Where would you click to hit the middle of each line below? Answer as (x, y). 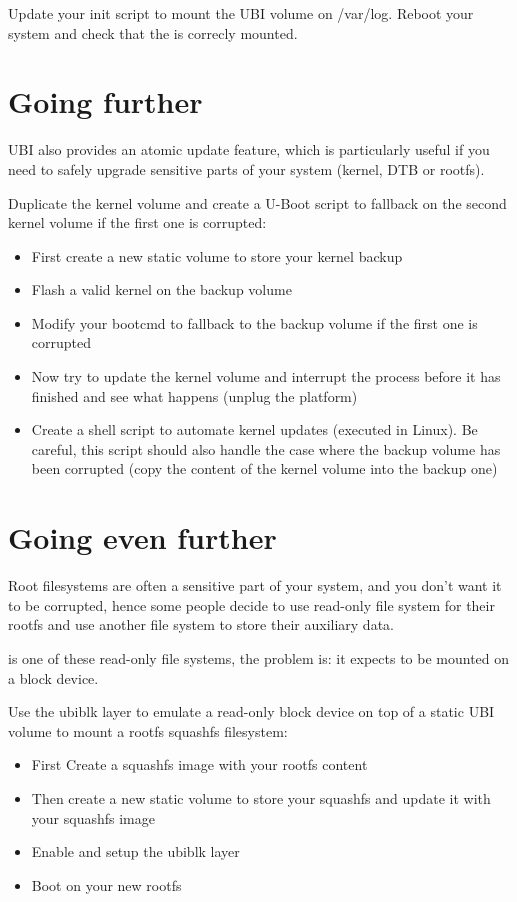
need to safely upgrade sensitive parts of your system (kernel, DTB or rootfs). (246, 168)
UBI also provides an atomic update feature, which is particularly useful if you (249, 149)
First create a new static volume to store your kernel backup (217, 255)
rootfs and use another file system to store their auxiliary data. (201, 624)
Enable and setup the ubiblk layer (135, 851)
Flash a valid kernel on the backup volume (161, 289)
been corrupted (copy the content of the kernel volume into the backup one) (264, 468)
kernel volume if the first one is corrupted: (137, 222)
